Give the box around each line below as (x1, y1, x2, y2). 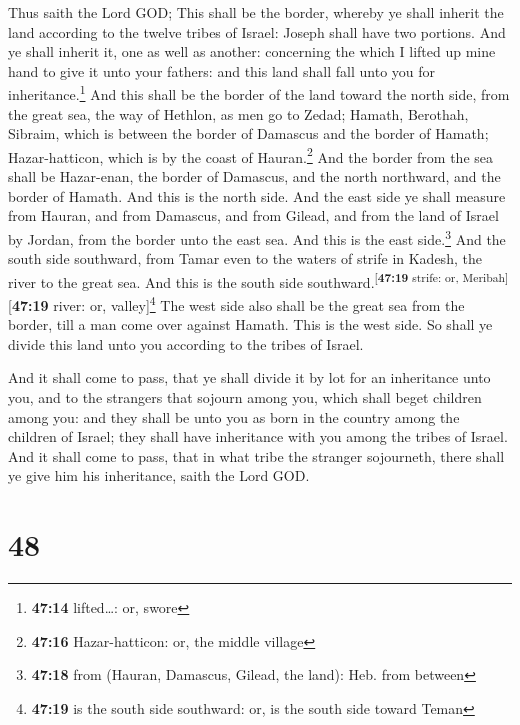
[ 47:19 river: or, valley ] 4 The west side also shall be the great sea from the (8, 291, 465, 315)
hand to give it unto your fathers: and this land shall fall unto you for (8, 60, 436, 81)
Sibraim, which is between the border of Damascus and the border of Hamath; (8, 123, 489, 144)
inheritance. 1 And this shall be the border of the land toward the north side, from (8, 81, 510, 105)
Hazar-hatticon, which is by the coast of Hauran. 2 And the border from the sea (8, 143, 493, 167)
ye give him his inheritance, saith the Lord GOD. (8, 465, 310, 486)
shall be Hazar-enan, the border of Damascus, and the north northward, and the (8, 166, 501, 187)
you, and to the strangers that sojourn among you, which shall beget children (8, 386, 482, 407)
